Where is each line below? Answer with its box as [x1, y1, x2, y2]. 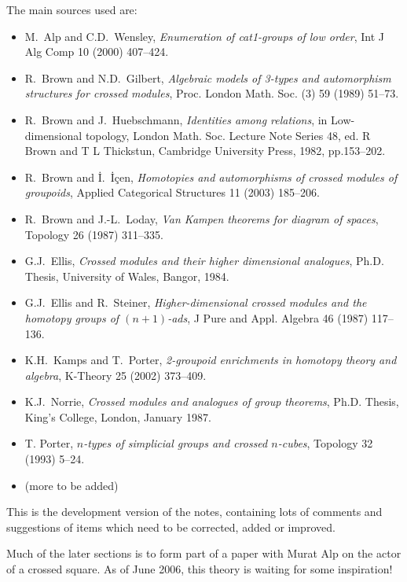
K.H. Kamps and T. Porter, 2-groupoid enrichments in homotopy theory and [24, 352, 397, 368]
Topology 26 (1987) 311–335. [24, 226, 163, 242]
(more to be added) [24, 477, 119, 493]
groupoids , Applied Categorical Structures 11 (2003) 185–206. [24, 184, 320, 201]
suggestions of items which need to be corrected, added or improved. [6, 518, 335, 535]
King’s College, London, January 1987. [24, 408, 211, 425]
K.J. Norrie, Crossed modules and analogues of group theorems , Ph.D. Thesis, [24, 393, 399, 410]
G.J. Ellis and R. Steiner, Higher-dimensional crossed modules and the [24, 294, 367, 311]
